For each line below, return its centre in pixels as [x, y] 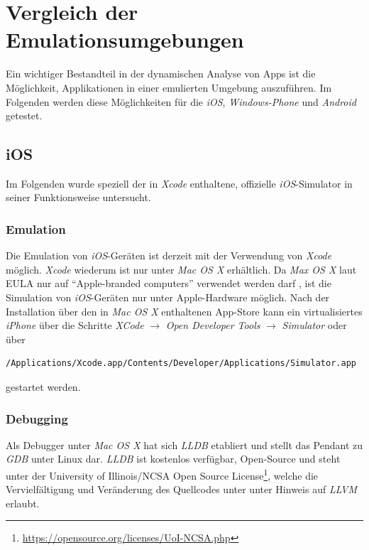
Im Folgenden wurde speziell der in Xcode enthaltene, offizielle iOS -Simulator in [179, 183]
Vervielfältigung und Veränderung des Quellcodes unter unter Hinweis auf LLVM [181, 489]
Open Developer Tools [213, 325]
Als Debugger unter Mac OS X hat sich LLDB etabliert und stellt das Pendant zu [184, 444]
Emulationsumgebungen [125, 39]
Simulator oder [314, 325]
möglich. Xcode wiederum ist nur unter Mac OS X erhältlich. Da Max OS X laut [181, 269]
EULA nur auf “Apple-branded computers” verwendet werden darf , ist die [169, 283]
